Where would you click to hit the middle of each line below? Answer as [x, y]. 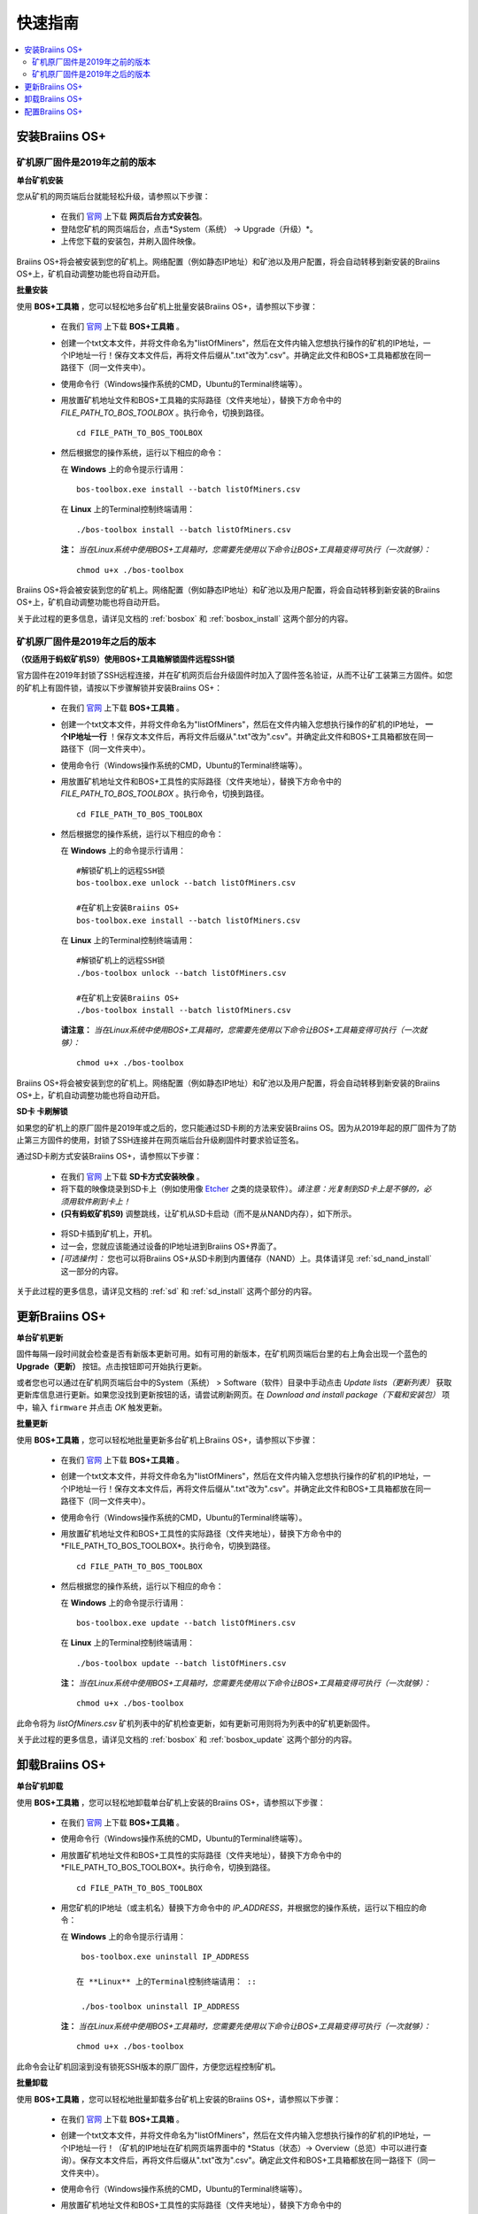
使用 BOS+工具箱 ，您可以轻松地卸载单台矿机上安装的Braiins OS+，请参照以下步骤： [171, 1802]
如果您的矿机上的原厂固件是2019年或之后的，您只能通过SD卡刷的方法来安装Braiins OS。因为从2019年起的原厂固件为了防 [236, 1127]
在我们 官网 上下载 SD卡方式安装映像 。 [133, 1176]
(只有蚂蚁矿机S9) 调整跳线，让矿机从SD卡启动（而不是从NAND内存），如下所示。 [208, 1214]
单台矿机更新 [40, 1337]
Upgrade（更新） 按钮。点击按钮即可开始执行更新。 [112, 1366]
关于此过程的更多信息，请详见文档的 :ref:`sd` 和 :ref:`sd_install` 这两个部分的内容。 [166, 1291]
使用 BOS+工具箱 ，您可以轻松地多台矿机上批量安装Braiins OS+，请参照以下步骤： [167, 306]
